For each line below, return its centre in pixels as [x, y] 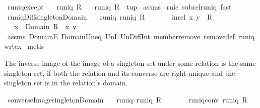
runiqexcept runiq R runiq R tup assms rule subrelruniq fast [119, 7]
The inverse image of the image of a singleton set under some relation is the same [130, 63]
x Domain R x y [45, 26]
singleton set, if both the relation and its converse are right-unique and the [120, 73]
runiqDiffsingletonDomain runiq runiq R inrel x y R [110, 16]
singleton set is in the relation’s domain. [66, 83]
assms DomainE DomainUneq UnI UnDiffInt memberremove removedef [121, 36]
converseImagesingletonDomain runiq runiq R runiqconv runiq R [127, 99]
